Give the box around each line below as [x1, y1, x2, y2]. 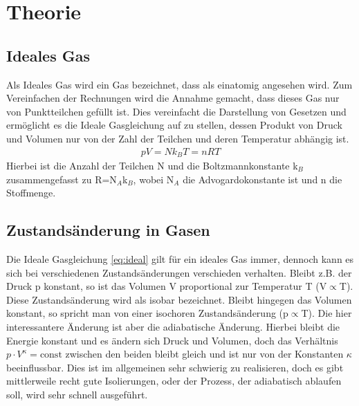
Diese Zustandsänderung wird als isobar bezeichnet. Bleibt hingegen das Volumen [6, 292, 352, 306]
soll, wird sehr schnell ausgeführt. [6, 387, 148, 401]
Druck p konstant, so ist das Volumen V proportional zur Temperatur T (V [6, 279, 327, 293]
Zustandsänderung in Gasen [6, 219, 210, 241]
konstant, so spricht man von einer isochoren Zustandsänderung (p [6, 306, 288, 320]
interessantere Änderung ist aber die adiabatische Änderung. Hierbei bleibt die [6, 319, 340, 333]
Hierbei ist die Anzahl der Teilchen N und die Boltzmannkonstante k [6, 158, 298, 173]
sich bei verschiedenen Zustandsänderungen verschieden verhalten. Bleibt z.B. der [6, 265, 352, 279]
